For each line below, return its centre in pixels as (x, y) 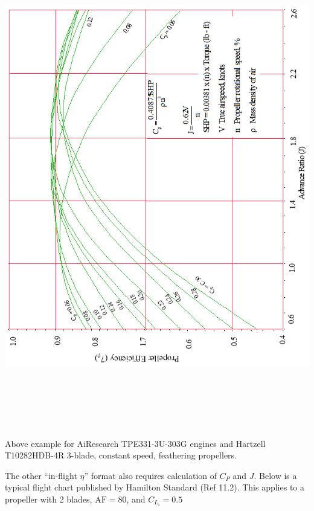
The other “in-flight (41, 475)
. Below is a (275, 475)
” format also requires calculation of (151, 475)
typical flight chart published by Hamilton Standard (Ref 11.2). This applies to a (155, 487)
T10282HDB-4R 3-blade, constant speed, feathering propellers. (121, 455)
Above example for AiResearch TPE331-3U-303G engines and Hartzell (135, 443)
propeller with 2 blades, (49, 499)
